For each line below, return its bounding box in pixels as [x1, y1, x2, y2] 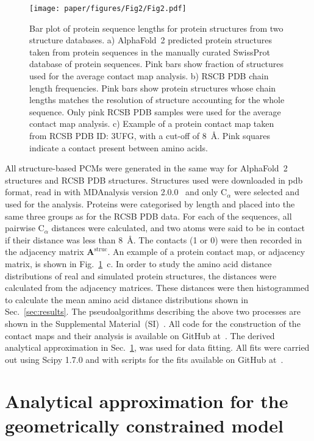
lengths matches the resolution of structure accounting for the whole [29, 93, 285, 106]
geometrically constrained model [5, 412, 284, 437]
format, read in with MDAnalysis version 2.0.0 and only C [5, 185, 227, 198]
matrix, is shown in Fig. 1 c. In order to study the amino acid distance [5, 257, 272, 270]
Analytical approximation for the [5, 389, 288, 414]
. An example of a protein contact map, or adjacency [107, 245, 305, 258]
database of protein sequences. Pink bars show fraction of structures [29, 57, 284, 70]
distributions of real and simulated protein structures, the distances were [5, 269, 277, 282]
